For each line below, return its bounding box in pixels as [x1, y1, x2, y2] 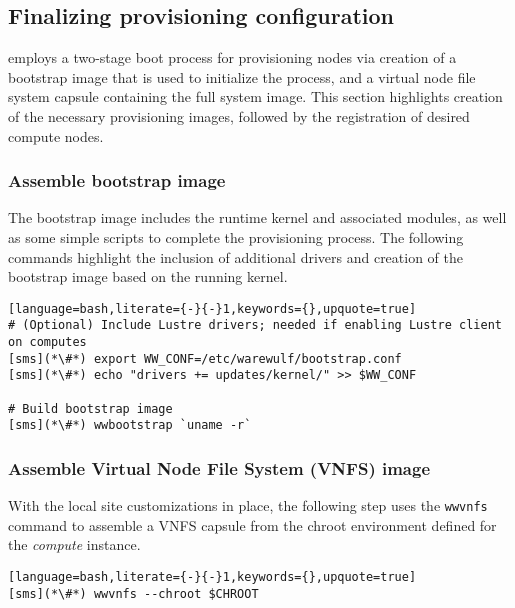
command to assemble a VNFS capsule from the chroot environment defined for [8, 514, 497, 535]
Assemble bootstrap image [8, 168, 226, 193]
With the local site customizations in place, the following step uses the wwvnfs [8, 495, 488, 516]
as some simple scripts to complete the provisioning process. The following [8, 226, 464, 247]
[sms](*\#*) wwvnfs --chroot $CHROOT [8, 586, 259, 601]
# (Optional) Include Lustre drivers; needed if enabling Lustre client [8, 318, 502, 333]
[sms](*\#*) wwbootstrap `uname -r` [8, 418, 252, 433]
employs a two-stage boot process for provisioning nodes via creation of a [8, 47, 457, 68]
